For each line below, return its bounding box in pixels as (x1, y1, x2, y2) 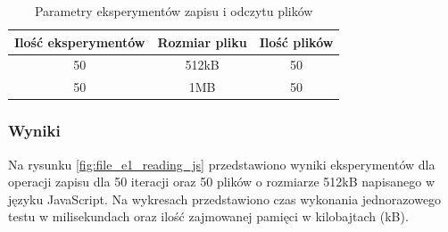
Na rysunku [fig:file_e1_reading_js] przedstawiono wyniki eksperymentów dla (8, 154, 436, 173)
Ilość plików (259, 32, 334, 51)
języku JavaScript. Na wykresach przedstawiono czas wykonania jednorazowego (8, 189, 442, 208)
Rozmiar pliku (157, 32, 247, 51)
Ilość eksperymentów (14, 32, 145, 51)
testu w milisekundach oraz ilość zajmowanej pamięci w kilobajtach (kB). (8, 207, 409, 226)
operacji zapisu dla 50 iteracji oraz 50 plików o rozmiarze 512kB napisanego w (8, 172, 436, 191)
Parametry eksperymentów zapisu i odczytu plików (34, 2, 313, 20)
